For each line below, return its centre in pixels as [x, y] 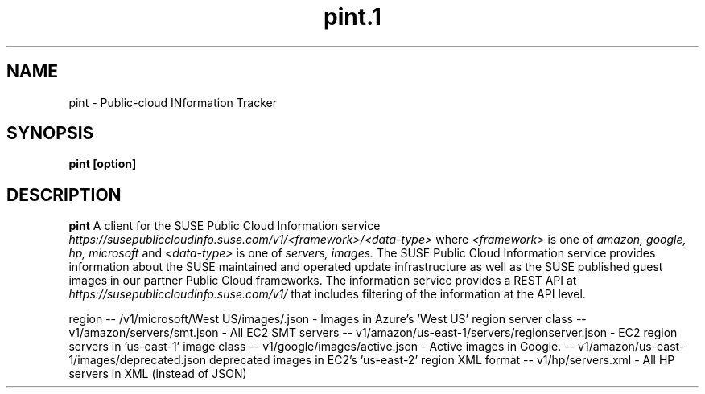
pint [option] [103, 164]
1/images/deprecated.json [137, 360]
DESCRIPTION [64, 195]
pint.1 [352, 17]
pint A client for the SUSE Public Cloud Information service [225, 226]
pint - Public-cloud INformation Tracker [173, 102]
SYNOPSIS [50, 133]
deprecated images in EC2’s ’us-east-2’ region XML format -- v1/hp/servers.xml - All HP [442, 360]
